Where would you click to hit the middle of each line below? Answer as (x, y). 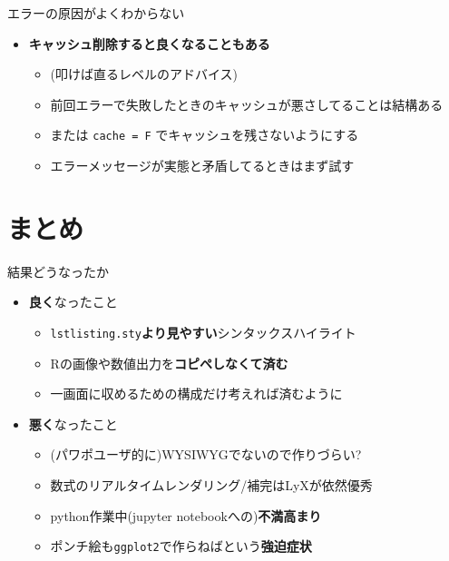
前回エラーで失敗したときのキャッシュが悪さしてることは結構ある (247, 104)
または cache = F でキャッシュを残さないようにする (205, 135)
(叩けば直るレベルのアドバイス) (144, 74)
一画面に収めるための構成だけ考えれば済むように (196, 394)
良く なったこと (73, 302)
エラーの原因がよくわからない (96, 13)
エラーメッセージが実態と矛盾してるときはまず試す (202, 166)
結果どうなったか (58, 271)
